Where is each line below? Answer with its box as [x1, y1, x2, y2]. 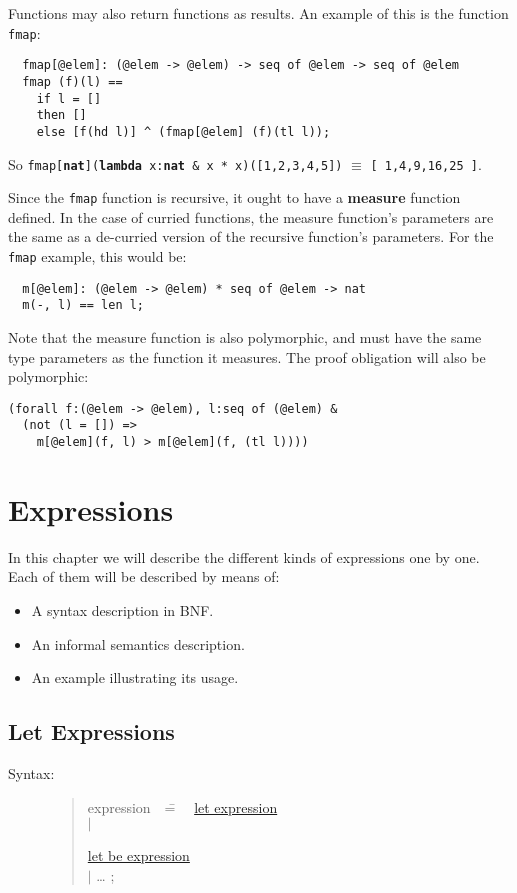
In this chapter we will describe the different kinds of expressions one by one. [8, 546, 480, 567]
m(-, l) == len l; [22, 298, 145, 313]
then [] [36, 108, 87, 123]
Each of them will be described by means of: [8, 566, 280, 587]
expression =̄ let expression [87, 796, 278, 817]
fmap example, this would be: [8, 246, 187, 267]
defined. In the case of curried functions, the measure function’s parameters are [8, 206, 494, 227]
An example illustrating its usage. [31, 667, 239, 688]
